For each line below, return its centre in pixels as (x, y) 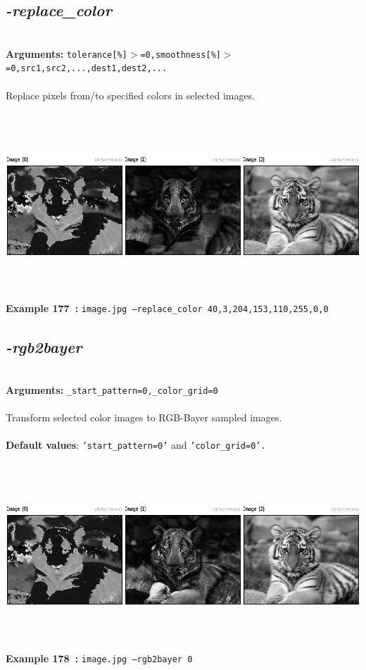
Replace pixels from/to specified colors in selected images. (131, 95)
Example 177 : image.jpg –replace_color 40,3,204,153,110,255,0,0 (167, 308)
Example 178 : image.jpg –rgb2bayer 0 (99, 658)
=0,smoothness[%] (181, 55)
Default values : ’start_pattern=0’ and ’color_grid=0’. (136, 445)
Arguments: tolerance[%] (67, 53)
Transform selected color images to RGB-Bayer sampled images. (144, 417)
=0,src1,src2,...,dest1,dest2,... (87, 69)
